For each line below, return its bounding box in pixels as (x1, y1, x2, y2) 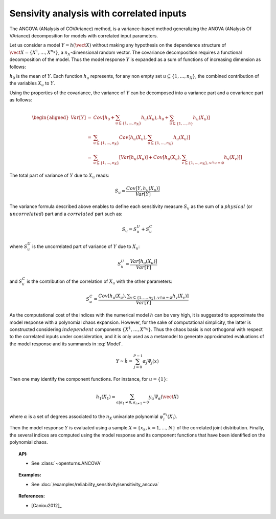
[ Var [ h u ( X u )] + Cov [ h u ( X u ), (119, 154, 181, 161)
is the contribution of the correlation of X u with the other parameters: (26, 278, 172, 285)
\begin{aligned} (32, 115, 69, 120)
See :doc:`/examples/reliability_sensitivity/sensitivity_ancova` (31, 481, 159, 487)
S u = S (122, 226, 137, 233)
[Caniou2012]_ (31, 502, 62, 508)
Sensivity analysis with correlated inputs (9, 8, 187, 19)
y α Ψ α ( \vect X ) (148, 393, 179, 401)
